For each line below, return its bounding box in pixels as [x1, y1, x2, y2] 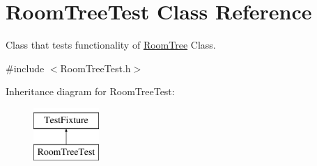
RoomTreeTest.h [60, 60, 131, 75]
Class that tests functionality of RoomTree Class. [6, 38, 216, 52]
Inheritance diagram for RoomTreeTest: [6, 84, 175, 99]
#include [6, 60, 45, 75]
